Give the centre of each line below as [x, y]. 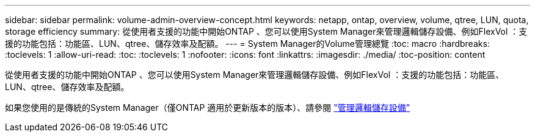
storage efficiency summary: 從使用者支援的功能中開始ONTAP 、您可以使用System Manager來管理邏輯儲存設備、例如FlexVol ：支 [266, 31]
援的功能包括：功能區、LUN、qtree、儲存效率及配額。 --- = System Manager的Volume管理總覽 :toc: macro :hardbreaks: [247, 44]
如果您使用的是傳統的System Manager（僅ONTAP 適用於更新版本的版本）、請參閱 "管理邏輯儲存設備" [208, 107]
